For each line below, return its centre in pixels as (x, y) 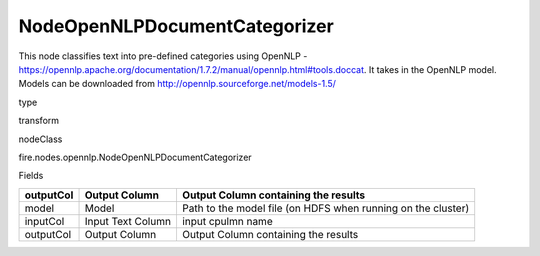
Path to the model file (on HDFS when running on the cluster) (325, 208)
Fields (31, 176)
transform (39, 121)
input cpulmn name (227, 221)
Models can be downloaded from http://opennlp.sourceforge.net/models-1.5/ (177, 84)
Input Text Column (128, 221)
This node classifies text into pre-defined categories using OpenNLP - (163, 56)
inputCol (44, 221)
